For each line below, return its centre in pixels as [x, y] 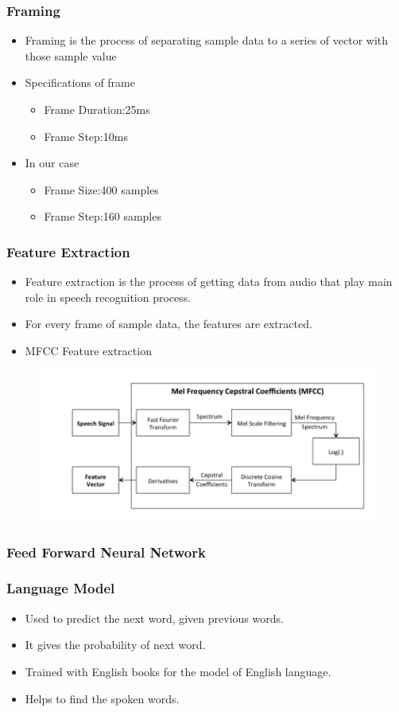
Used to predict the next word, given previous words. [154, 618]
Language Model [61, 588]
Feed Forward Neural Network [106, 552]
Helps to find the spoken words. [102, 698]
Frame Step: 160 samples [103, 216]
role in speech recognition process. [108, 297]
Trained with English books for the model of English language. [178, 671]
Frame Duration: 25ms [97, 109]
